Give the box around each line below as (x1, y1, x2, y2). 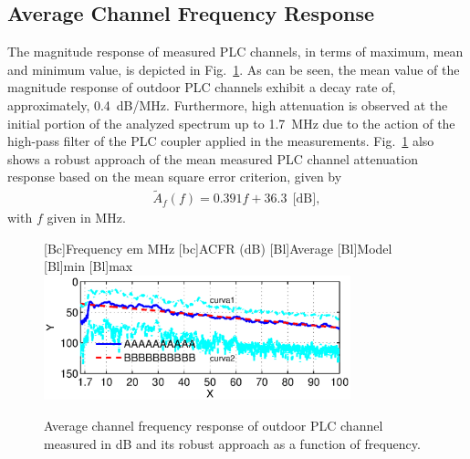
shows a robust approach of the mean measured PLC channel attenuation (7, 149, 418, 168)
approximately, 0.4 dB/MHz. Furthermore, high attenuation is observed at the (7, 95, 448, 114)
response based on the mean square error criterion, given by (7, 167, 342, 186)
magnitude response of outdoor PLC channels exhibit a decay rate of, (7, 78, 396, 97)
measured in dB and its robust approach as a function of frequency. (44, 433, 421, 453)
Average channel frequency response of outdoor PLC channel (44, 416, 383, 435)
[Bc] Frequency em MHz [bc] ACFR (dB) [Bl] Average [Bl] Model (44, 238, 392, 257)
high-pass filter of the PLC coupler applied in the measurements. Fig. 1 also (7, 131, 434, 151)
